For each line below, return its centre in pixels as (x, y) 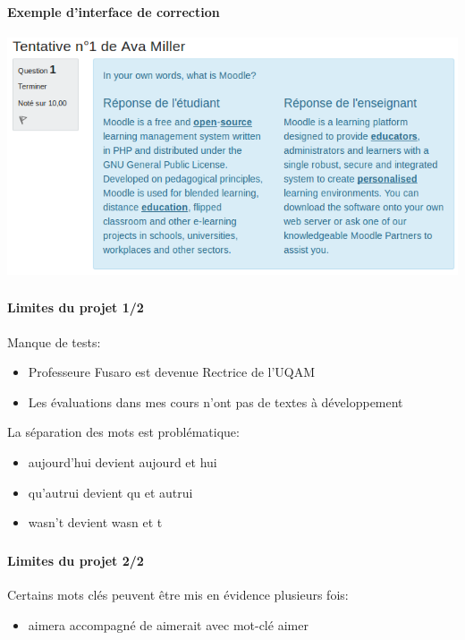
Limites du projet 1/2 (76, 307)
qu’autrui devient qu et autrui (110, 492)
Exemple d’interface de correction (114, 11)
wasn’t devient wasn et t (95, 522)
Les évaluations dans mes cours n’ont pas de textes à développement (216, 401)
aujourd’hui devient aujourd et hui (123, 462)
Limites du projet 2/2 (76, 560)
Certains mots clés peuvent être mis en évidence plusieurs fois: (178, 594)
